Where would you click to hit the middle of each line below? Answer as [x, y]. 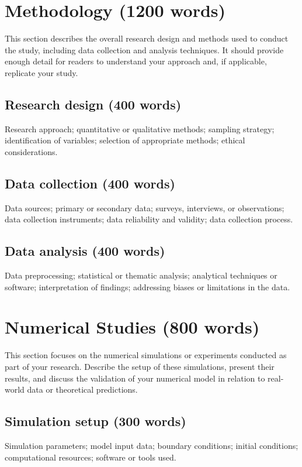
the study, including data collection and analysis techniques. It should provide [144, 49]
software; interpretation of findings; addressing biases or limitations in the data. [147, 286]
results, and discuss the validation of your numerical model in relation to [135, 378]
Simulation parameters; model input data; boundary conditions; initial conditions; [152, 445]
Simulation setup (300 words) [96, 421]
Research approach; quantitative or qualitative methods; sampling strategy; [140, 128]
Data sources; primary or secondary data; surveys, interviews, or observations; [145, 207]
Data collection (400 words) [90, 183]
